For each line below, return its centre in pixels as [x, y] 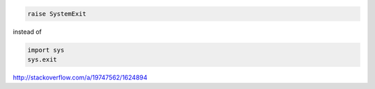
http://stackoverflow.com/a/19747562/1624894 [80, 77]
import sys [46, 50]
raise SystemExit [57, 13]
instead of [27, 32]
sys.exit [42, 59]
